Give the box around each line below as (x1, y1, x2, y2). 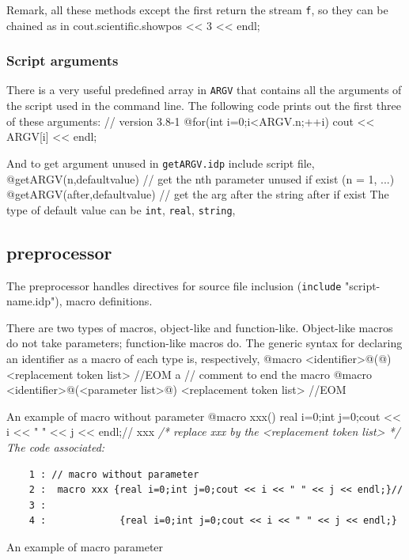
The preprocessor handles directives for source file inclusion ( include (6, 277, 342, 293)
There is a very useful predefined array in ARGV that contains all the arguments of (6, 81, 402, 98)
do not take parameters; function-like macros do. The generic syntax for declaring (6, 335, 403, 351)
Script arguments (6, 51, 119, 70)
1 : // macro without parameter (28, 468, 199, 480)
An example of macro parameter (6, 538, 164, 554)
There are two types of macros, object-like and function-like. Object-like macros (6, 319, 393, 335)
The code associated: (6, 439, 105, 456)
